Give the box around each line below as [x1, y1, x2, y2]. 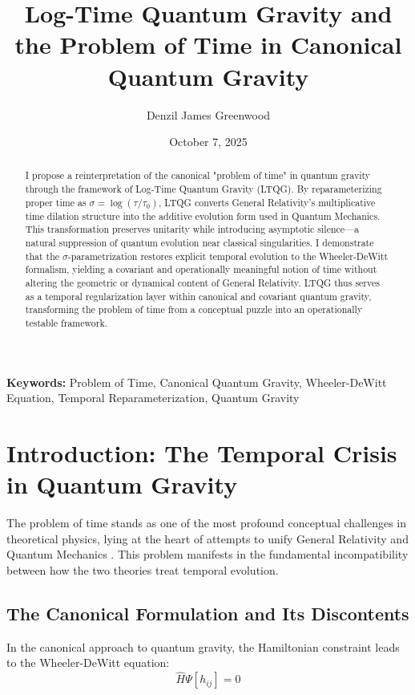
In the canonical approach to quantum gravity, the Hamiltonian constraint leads [6, 638, 400, 655]
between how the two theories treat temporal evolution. [6, 562, 279, 579]
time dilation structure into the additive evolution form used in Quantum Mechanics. [25, 209, 381, 222]
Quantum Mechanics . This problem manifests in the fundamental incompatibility [6, 546, 409, 563]
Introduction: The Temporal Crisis [6, 437, 397, 469]
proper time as [25, 195, 87, 209]
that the [25, 249, 60, 262]
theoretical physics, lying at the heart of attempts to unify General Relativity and [6, 530, 409, 547]
